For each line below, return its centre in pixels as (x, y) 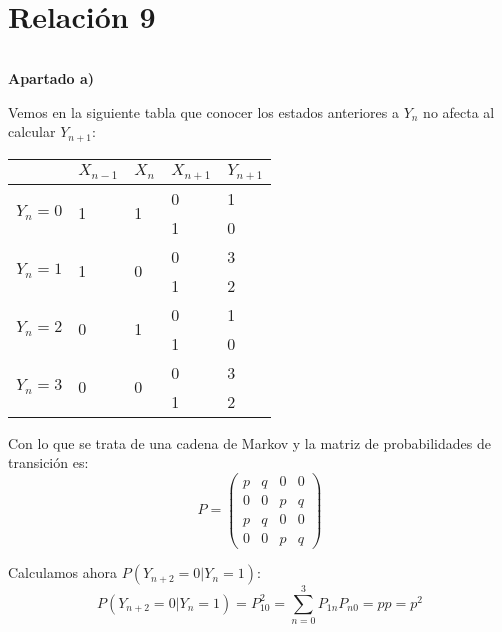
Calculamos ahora (63, 572)
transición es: (48, 462)
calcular (32, 131)
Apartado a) (51, 78)
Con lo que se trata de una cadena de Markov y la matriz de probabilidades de (249, 442)
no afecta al (459, 111)
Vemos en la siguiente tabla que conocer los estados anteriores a (203, 111)
